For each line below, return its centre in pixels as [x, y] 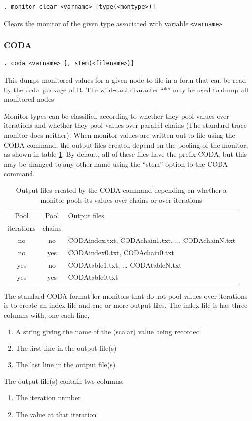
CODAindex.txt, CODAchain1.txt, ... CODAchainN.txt [152, 240]
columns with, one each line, [47, 315]
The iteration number [48, 397]
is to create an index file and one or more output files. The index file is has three [126, 305]
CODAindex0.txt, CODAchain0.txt [121, 252]
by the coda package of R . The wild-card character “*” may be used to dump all [126, 89]
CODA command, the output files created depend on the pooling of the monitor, [126, 144]
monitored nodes [29, 99]
